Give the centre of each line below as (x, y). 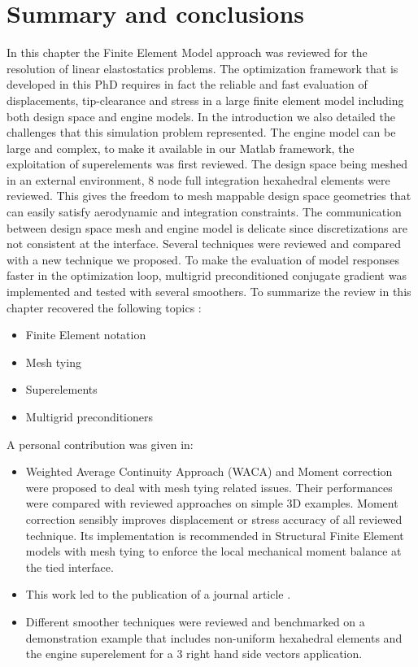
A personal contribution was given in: (100, 444)
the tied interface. (70, 567)
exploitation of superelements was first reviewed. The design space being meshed (207, 164)
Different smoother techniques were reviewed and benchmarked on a (195, 621)
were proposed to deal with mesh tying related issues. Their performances (209, 487)
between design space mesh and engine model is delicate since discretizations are (207, 227)
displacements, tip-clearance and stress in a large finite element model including (205, 100)
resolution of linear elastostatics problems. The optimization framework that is (202, 68)
